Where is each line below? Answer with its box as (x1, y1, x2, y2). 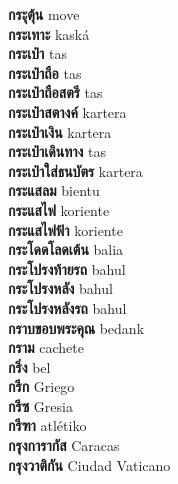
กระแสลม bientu (8, 180, 100, 201)
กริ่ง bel (8, 356, 51, 377)
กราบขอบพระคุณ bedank (8, 317, 145, 338)
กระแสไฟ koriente (8, 199, 110, 220)
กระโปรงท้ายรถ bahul (8, 258, 126, 279)
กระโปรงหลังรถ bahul (8, 297, 127, 318)
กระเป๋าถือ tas (8, 62, 82, 83)
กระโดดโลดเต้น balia (8, 239, 124, 260)
